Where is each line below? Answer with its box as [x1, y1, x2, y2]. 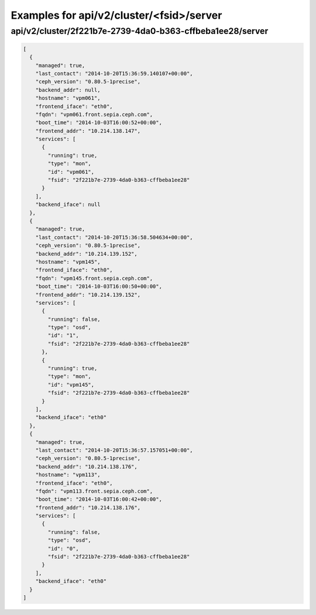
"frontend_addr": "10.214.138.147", [35, 128, 140, 134]
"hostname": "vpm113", [35, 472, 101, 478]
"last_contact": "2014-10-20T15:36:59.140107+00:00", [35, 70, 193, 77]
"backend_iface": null [35, 201, 101, 208]
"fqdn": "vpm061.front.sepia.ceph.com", [35, 111, 153, 118]
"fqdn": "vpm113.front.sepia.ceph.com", [35, 487, 153, 494]
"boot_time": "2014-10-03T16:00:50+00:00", [35, 283, 162, 290]
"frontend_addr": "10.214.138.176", [35, 504, 140, 511]
